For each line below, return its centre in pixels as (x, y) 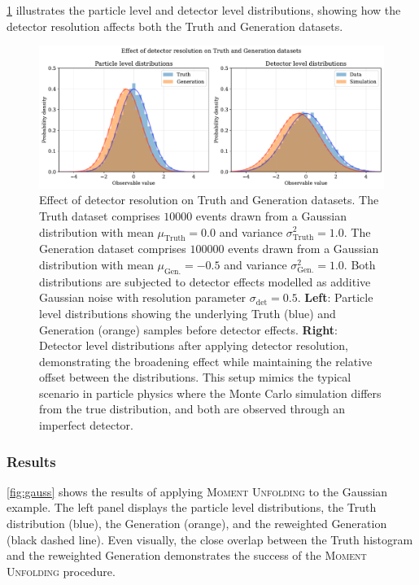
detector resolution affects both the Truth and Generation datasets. (175, 26)
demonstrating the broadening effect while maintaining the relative (206, 361)
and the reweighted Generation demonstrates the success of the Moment (187, 555)
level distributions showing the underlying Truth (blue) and (188, 313)
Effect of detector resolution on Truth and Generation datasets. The (209, 200)
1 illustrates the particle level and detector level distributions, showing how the (204, 10)
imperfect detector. (86, 425)
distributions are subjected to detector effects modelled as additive (205, 281)
